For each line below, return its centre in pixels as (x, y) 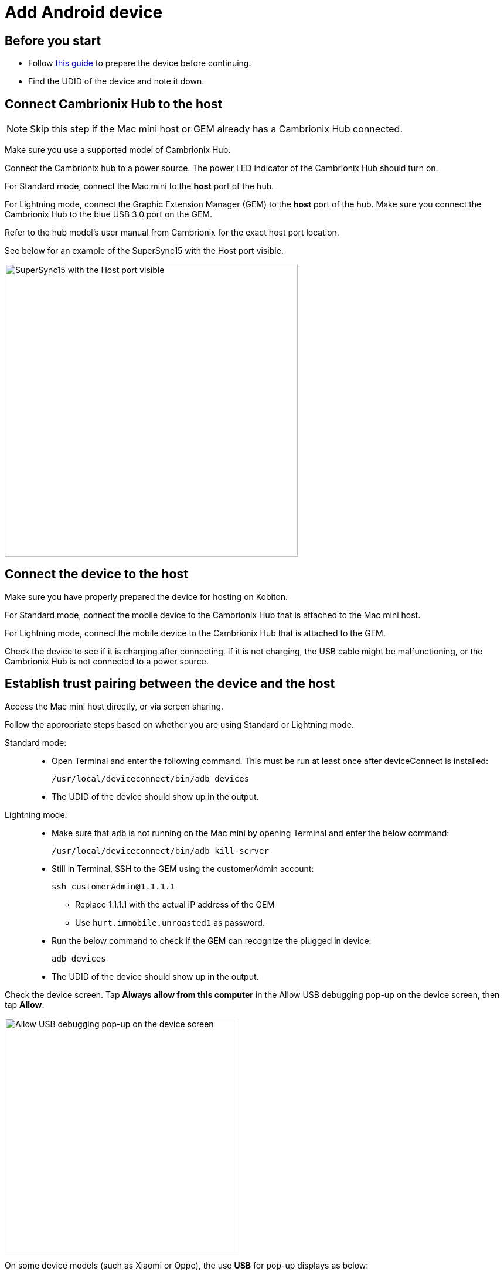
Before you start (53, 40)
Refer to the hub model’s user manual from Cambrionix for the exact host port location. (172, 233)
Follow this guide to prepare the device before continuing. (140, 63)
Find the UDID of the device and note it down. (116, 81)
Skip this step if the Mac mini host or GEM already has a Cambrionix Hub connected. (217, 129)
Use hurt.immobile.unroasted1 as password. (170, 922)
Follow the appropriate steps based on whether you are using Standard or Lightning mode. (179, 724)
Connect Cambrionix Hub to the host (114, 104)
